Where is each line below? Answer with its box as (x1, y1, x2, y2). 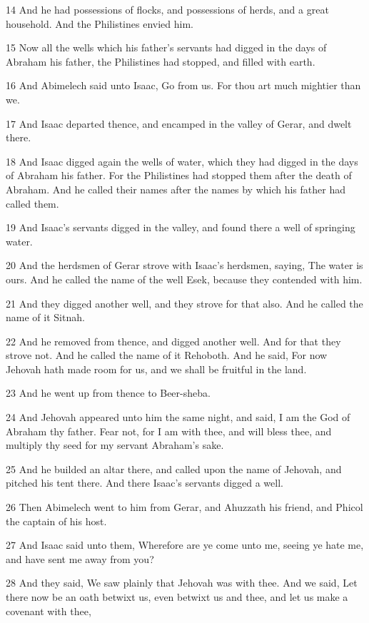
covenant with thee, (6, 603, 91, 618)
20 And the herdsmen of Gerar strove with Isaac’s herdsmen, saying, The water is (6, 258, 363, 273)
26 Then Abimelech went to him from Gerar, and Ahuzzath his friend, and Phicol (6, 500, 363, 515)
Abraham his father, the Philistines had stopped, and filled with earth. (6, 54, 315, 69)
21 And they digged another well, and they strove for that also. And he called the (6, 295, 363, 310)
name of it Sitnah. (6, 310, 85, 325)
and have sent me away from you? (6, 551, 154, 566)
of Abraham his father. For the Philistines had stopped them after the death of (6, 168, 352, 183)
